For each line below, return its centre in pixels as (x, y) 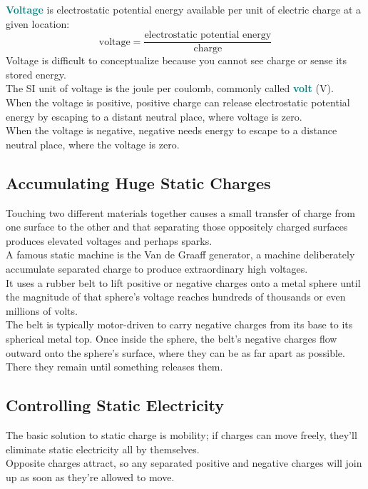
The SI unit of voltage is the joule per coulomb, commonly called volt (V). (170, 88)
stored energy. (36, 74)
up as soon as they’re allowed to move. (90, 477)
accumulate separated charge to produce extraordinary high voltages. (157, 268)
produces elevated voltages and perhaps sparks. (109, 240)
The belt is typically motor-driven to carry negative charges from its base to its (179, 324)
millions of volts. (42, 310)
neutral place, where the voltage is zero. (93, 144)
